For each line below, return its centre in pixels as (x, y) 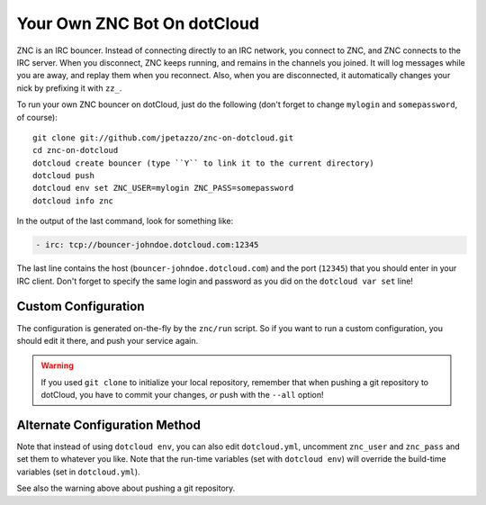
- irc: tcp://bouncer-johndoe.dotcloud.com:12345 (147, 245)
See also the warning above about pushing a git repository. (126, 488)
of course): (37, 117)
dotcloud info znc (73, 201)
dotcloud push (63, 176)
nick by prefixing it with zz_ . (69, 88)
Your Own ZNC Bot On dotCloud (138, 23)
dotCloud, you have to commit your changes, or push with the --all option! (182, 395)
